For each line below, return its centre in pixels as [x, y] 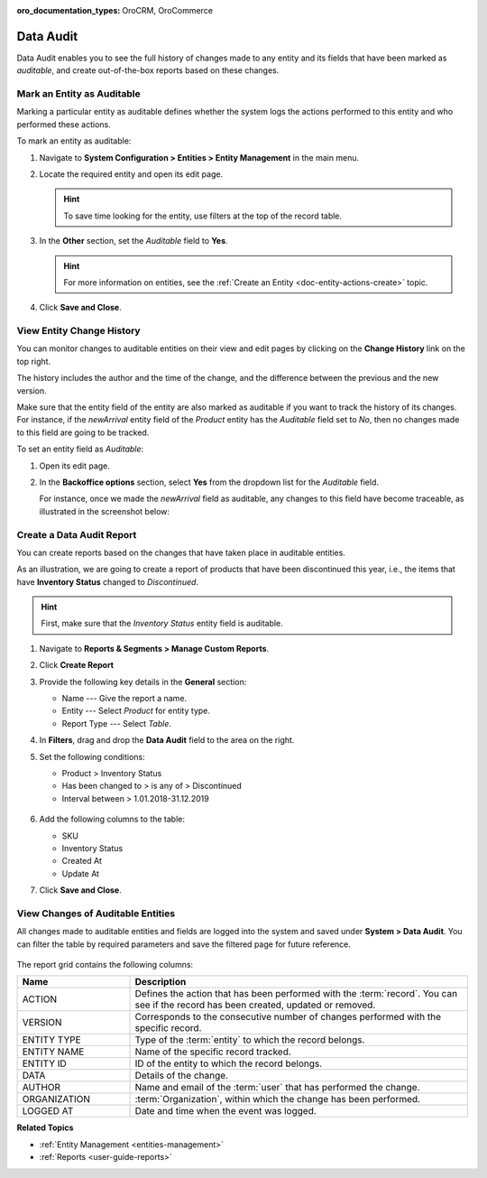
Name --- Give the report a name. [124, 699]
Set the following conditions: [92, 756]
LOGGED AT [48, 1111]
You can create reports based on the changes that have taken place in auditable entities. [181, 552]
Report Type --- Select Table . [116, 723]
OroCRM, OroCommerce [168, 10]
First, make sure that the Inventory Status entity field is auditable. [162, 624]
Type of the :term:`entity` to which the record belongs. [250, 1040]
